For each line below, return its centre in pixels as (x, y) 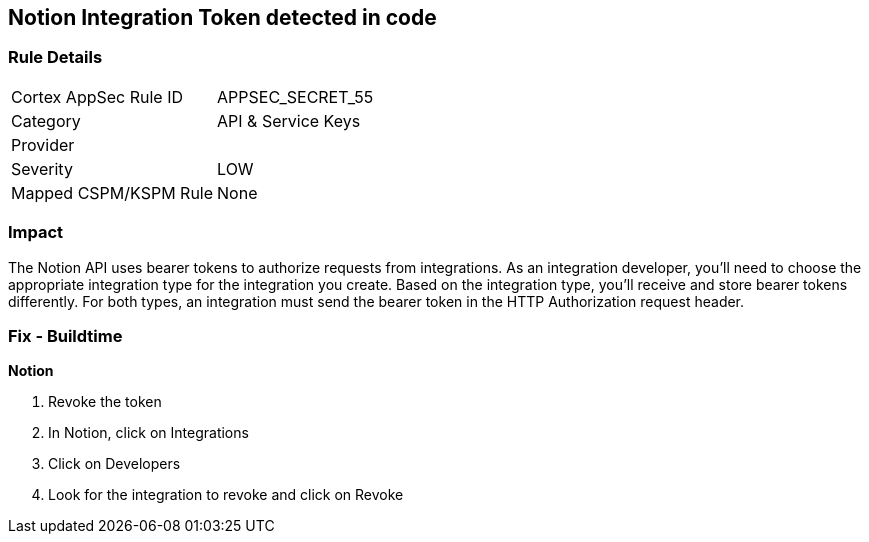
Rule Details (55, 57)
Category (46, 120)
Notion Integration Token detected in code (222, 17)
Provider (43, 144)
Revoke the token (105, 402)
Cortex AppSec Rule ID (97, 96)
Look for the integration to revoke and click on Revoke (226, 495)
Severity (42, 168)
